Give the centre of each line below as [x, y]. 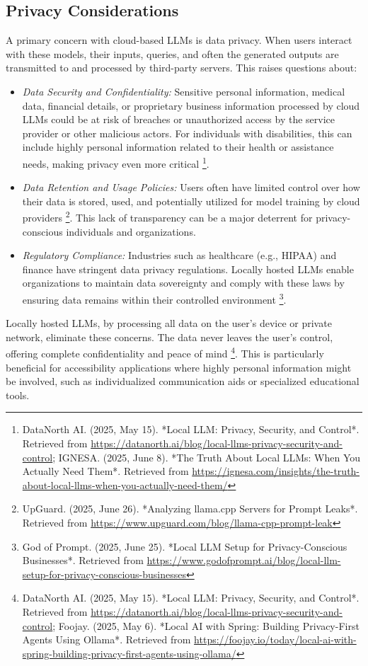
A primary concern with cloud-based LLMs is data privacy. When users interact [179, 40]
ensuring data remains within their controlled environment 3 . [154, 298]
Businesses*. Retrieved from [83, 560]
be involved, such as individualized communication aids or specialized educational [183, 381]
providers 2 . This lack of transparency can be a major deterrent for [167, 217]
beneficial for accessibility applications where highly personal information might [179, 367]
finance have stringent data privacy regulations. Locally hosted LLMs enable [188, 269]
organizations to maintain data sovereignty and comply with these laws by [183, 283]
